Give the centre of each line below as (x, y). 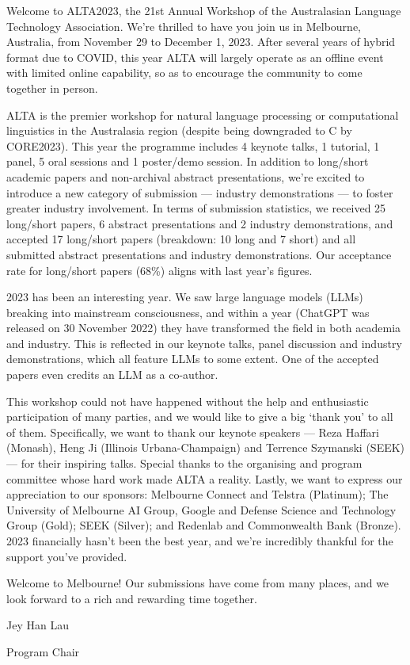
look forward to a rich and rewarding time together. (132, 598)
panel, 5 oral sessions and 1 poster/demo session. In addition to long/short (188, 161)
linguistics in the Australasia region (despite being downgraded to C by (179, 130)
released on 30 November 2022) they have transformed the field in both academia (204, 328)
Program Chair (43, 651)
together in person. (52, 88)
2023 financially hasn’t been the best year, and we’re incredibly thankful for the (200, 541)
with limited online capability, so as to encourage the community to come (184, 73)
